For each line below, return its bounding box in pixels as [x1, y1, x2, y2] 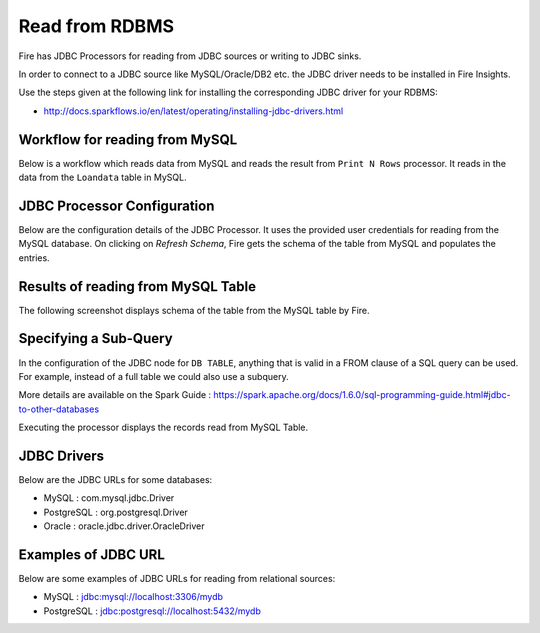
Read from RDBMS [18, 15, 175, 37]
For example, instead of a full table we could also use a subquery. [18, 370, 289, 382]
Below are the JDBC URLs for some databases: [18, 473, 213, 485]
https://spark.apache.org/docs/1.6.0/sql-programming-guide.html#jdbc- [213, 389, 511, 401]
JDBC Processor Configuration [18, 197, 215, 214]
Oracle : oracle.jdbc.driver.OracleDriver [43, 520, 205, 532]
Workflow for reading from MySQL [18, 131, 238, 148]
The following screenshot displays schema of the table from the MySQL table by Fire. [18, 304, 370, 316]
